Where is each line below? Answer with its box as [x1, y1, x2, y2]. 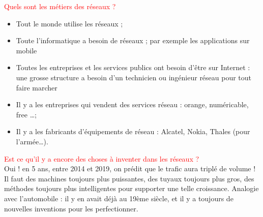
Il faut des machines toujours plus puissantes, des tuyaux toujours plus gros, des [4, 173, 254, 183]
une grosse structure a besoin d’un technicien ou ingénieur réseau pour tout [16, 72, 252, 82]
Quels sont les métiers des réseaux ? [4, 1, 116, 11]
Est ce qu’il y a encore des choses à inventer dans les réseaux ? [4, 153, 199, 164]
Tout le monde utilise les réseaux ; [16, 18, 123, 28]
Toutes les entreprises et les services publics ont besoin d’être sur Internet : [16, 62, 250, 73]
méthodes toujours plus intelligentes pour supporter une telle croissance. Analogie [4, 183, 259, 194]
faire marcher [16, 82, 57, 92]
